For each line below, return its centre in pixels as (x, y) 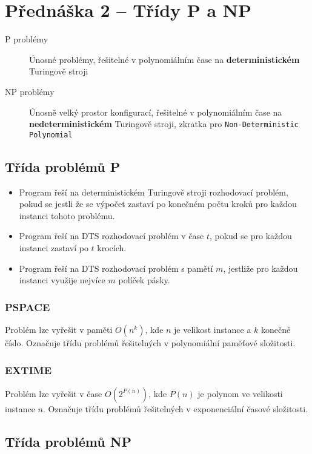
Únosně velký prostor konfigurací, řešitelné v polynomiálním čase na (156, 112)
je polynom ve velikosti (240, 393)
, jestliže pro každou (261, 268)
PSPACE (28, 307)
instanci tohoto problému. (67, 215)
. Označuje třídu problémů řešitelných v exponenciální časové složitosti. (175, 408)
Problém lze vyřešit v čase (54, 393)
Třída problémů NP (68, 441)
